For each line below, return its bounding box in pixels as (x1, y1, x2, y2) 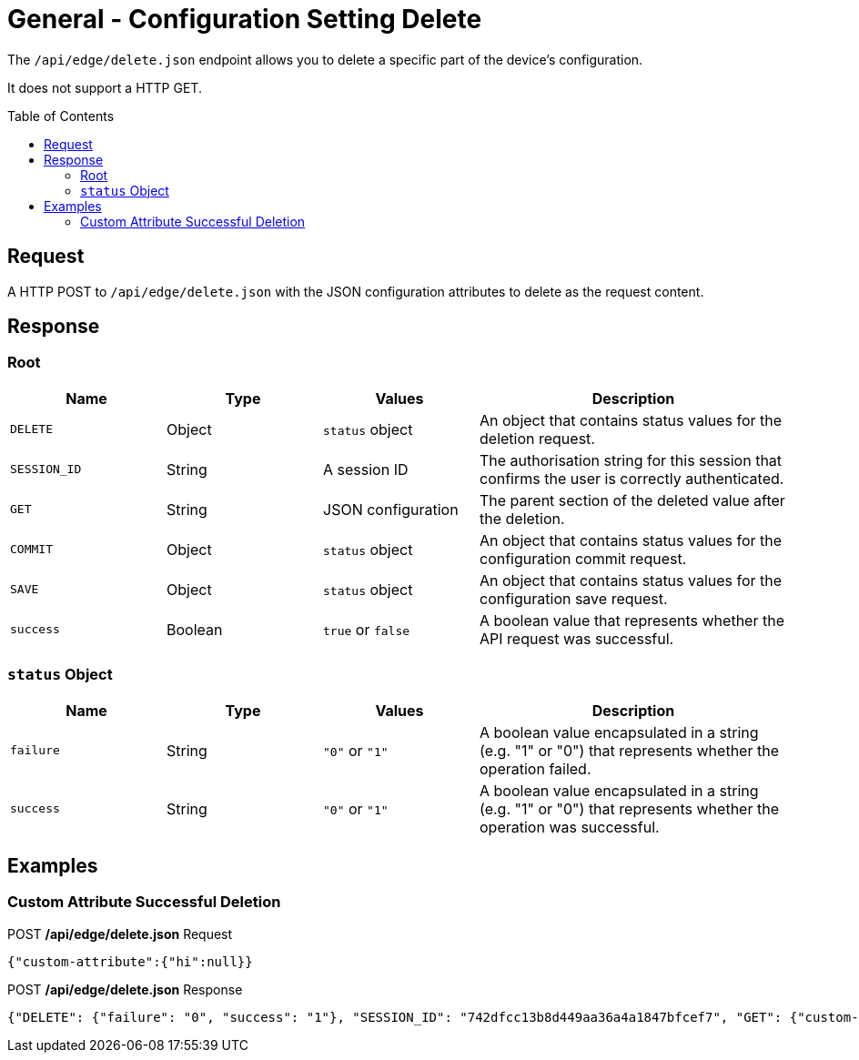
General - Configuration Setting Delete (7, 4, 482, 35)
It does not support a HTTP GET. (7, 79, 202, 96)
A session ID (323, 459, 409, 479)
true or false (323, 620, 410, 639)
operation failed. (480, 759, 591, 778)
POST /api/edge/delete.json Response (7, 981, 243, 997)
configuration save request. (480, 589, 668, 608)
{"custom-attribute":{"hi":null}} (7, 954, 253, 969)
